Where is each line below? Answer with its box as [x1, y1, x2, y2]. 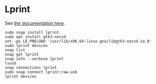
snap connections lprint [5, 65, 57, 70]
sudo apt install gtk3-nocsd [5, 34, 66, 39]
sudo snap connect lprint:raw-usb [5, 69, 78, 74]
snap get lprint [5, 52, 39, 57]
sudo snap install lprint [5, 30, 59, 35]
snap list [5, 47, 26, 52]
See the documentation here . [5, 20, 65, 26]
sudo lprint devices [5, 43, 48, 48]
